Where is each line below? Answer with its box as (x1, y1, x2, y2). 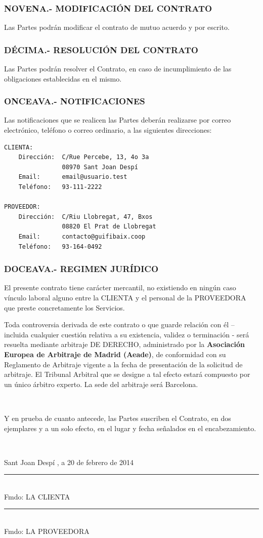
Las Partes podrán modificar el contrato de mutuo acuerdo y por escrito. (4, 22, 230, 32)
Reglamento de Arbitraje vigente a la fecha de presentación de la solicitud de (4, 359, 243, 369)
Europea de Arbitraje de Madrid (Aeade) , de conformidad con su (4, 349, 226, 359)
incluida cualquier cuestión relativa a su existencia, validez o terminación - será (4, 329, 249, 339)
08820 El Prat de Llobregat (62, 223, 156, 230)
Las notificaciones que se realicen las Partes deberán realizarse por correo (4, 114, 231, 125)
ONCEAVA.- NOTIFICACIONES (4, 95, 145, 107)
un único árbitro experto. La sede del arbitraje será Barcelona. (4, 378, 198, 389)
